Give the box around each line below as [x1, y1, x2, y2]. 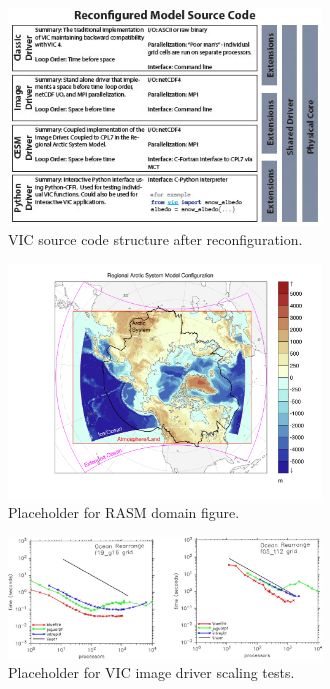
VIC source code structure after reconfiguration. [8, 229, 303, 250]
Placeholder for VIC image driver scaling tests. [8, 662, 295, 683]
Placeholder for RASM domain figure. [8, 502, 240, 523]
